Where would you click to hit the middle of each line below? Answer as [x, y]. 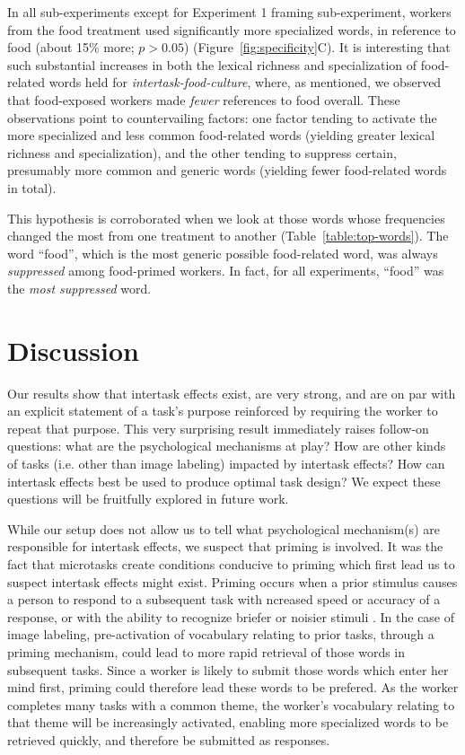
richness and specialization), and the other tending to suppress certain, [202, 152]
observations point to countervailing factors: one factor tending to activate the [222, 117]
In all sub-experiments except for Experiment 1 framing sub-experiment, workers [229, 12]
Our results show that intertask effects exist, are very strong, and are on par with [232, 393]
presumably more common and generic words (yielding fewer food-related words [227, 170]
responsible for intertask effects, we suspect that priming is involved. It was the [225, 546]
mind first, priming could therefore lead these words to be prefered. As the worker [233, 687]
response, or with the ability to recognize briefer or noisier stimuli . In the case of [231, 616]
